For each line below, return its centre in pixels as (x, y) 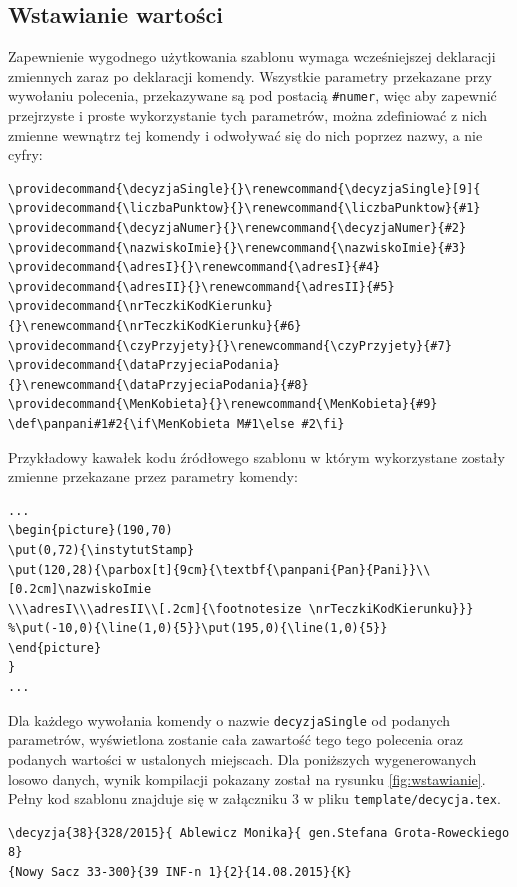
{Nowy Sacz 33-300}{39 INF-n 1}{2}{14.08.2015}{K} (180, 871)
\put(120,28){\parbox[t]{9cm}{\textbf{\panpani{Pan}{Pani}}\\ (219, 569)
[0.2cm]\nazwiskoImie (80, 589)
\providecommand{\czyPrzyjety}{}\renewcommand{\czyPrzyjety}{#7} (230, 345)
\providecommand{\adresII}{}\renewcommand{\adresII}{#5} (201, 286)
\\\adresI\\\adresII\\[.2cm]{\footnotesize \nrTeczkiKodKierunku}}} (241, 608)
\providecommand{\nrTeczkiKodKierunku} (140, 306)
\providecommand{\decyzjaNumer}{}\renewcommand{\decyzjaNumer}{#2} (237, 228)
